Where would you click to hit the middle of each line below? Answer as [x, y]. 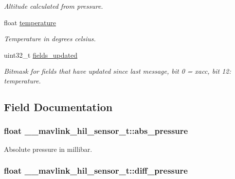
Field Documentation [58, 106]
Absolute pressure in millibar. [48, 149]
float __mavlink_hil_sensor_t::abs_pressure [96, 131]
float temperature [30, 22]
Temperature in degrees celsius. [50, 39]
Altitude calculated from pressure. [54, 6]
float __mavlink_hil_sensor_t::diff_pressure [96, 171]
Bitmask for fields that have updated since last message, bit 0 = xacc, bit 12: [117, 71]
